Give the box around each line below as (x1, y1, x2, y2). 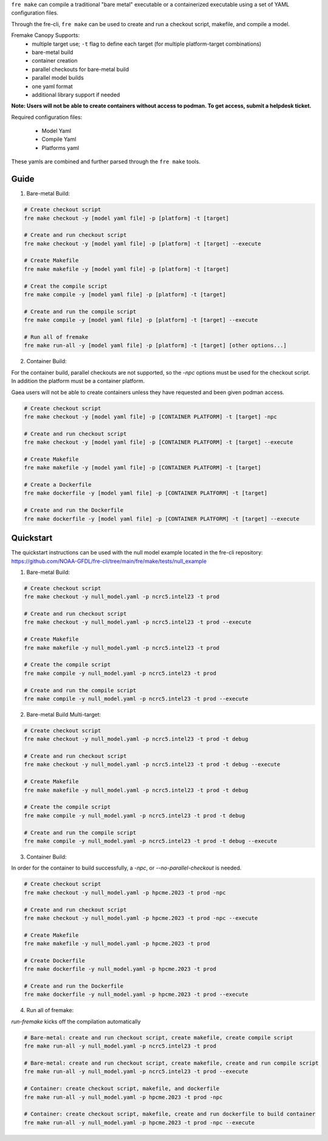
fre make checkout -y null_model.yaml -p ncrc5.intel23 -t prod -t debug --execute (24, 761, 281, 768)
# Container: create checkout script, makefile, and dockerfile (24, 1085, 220, 1092)
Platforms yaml (41, 144, 79, 151)
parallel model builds (32, 74, 84, 81)
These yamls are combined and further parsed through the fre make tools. (11, 158, 200, 165)
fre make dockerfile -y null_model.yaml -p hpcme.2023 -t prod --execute (24, 991, 248, 998)
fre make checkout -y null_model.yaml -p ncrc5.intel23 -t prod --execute (24, 619, 252, 625)
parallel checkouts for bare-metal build (32, 66, 129, 73)
